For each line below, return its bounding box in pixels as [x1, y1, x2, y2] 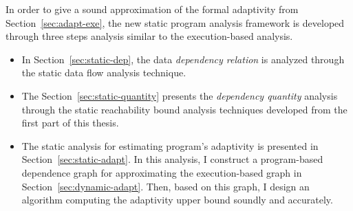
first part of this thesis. [21, 115, 119, 130]
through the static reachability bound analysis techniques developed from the [21, 102, 347, 116]
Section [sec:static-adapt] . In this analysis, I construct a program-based [21, 152, 323, 166]
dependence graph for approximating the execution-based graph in [21, 165, 302, 179]
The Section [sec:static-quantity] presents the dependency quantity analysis [21, 88, 338, 102]
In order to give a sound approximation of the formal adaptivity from [6, 2, 299, 16]
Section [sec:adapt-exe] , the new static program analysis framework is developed [6, 15, 345, 30]
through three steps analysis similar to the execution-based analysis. [6, 29, 293, 43]
